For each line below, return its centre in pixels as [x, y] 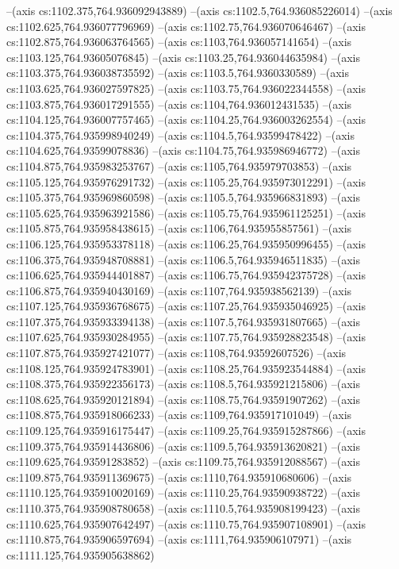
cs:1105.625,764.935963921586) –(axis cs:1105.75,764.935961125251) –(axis [186, 212]
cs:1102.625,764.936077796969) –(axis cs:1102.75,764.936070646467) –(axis [186, 26]
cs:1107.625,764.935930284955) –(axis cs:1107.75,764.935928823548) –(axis [186, 337]
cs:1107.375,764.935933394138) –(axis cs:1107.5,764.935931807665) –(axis [183, 321]
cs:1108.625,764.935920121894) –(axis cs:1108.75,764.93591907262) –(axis [183, 399]
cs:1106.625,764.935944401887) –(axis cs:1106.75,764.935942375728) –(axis [186, 275]
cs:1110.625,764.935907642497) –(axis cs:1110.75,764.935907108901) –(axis [186, 523]
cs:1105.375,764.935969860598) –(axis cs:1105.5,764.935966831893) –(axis [183, 197]
